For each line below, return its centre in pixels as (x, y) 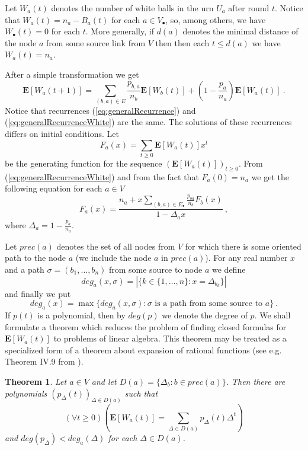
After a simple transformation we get (72, 74)
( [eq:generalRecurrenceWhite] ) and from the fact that (102, 176)
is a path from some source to (209, 304)
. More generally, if (120, 31)
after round (249, 8)
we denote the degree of (205, 315)
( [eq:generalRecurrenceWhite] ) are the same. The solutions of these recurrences (148, 122)
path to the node (36, 258)
